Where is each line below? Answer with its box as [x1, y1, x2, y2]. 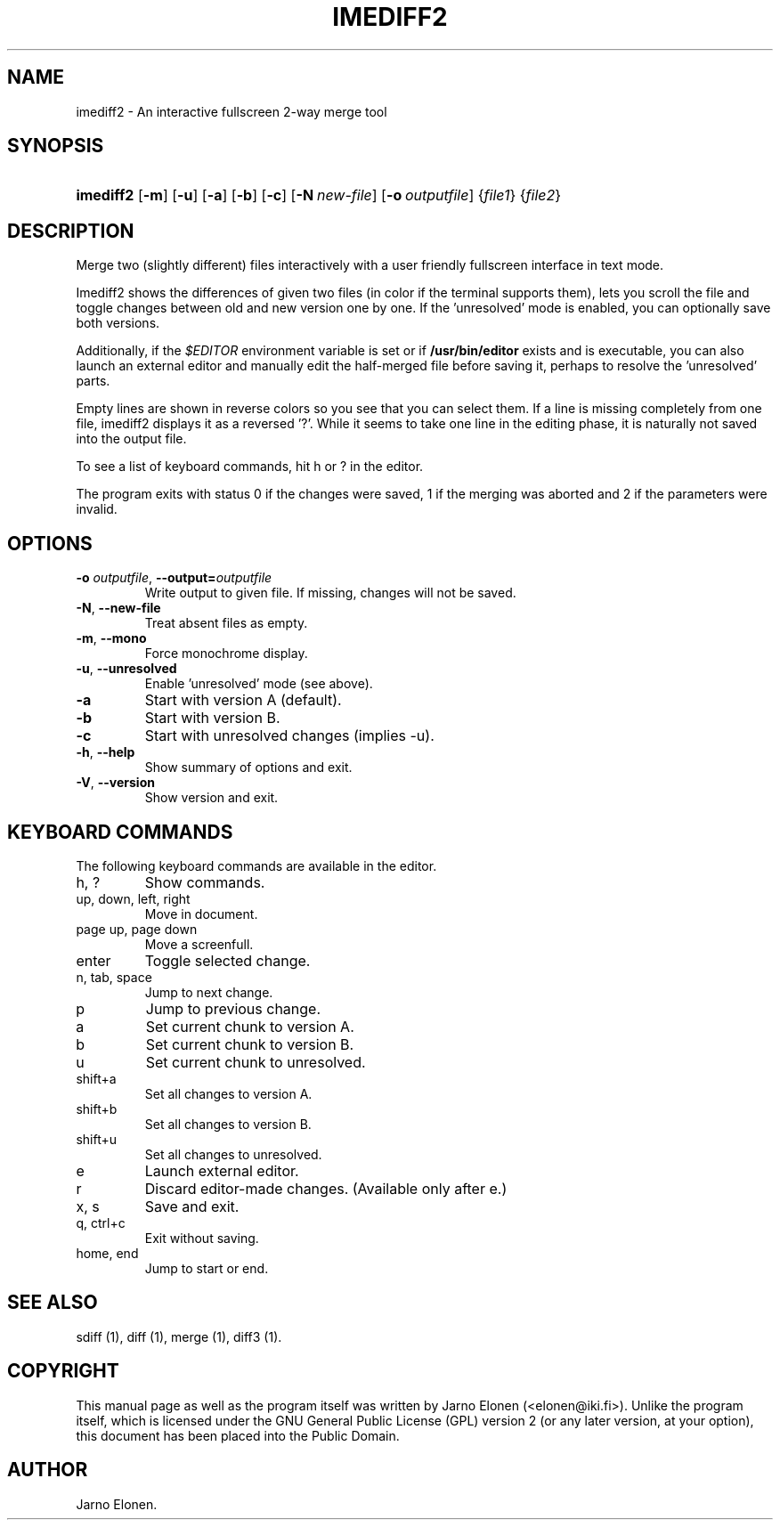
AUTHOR [7, 1458, 88, 1482]
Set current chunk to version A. [145, 1017, 354, 1036]
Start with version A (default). [144, 691, 342, 710]
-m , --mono [76, 630, 147, 646]
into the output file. [76, 431, 187, 447]
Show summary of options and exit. [144, 759, 353, 776]
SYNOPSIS [7, 134, 104, 158]
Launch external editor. [144, 1161, 299, 1180]
